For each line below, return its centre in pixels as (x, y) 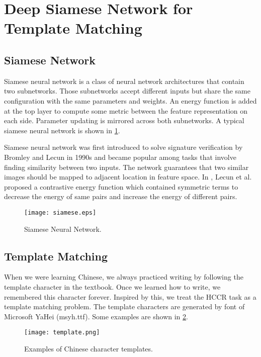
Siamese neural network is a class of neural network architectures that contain (124, 81)
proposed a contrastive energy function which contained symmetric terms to (121, 186)
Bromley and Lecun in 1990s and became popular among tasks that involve (120, 157)
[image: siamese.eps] (60, 212)
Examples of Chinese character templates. (89, 348)
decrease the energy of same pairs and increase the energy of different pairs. (121, 196)
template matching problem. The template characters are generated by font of (124, 306)
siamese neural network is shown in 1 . (62, 130)
